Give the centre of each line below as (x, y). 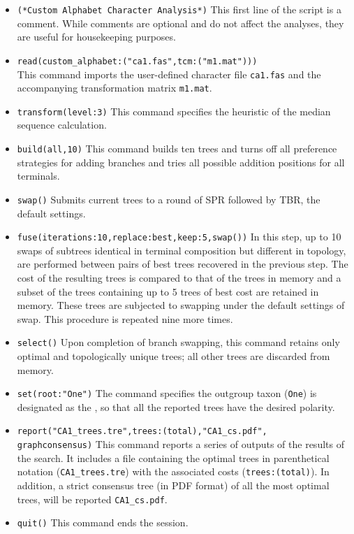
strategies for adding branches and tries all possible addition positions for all (181, 162)
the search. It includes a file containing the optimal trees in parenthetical (173, 457)
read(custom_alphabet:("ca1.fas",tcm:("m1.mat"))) (137, 61)
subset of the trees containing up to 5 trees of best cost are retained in (168, 291)
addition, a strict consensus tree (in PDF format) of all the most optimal (173, 485)
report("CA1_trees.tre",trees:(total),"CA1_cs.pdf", (142, 432)
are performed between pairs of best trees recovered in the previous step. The (183, 264)
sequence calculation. (62, 125)
